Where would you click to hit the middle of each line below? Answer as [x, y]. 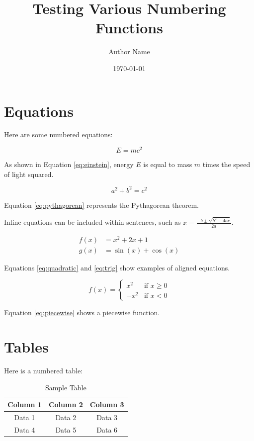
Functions [129, 28]
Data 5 [66, 429]
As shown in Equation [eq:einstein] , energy [69, 164]
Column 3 [107, 404]
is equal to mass [168, 164]
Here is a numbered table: [43, 371]
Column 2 [66, 404]
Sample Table [66, 387]
